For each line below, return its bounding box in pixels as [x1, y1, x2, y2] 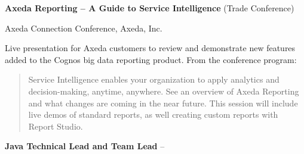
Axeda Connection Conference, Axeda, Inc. [5, 21, 162, 34]
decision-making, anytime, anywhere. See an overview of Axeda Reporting [28, 84, 299, 97]
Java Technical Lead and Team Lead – [5, 140, 165, 152]
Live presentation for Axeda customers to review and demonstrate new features [5, 42, 296, 54]
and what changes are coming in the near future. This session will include [28, 96, 298, 109]
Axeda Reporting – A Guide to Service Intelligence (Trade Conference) [5, 2, 294, 14]
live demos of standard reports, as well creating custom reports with [28, 108, 278, 121]
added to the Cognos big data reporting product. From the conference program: [5, 53, 297, 65]
